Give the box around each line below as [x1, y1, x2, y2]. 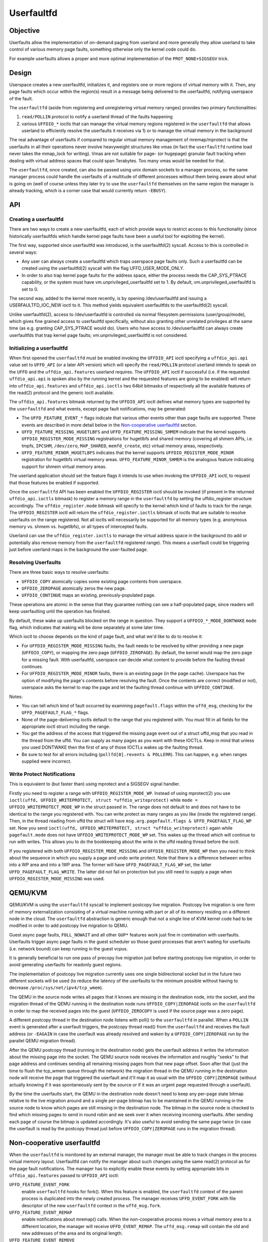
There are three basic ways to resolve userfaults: [9, 569, 110, 575]
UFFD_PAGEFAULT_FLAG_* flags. [21, 709, 89, 715]
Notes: [9, 694, 23, 699]
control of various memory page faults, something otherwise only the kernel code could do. [9, 46, 197, 52]
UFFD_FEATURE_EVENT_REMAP [9, 1210, 72, 1215]
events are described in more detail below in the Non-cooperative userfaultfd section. [21, 422, 197, 428]
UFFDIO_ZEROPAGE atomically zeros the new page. [21, 585, 126, 591]
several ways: [9, 249, 37, 255]
